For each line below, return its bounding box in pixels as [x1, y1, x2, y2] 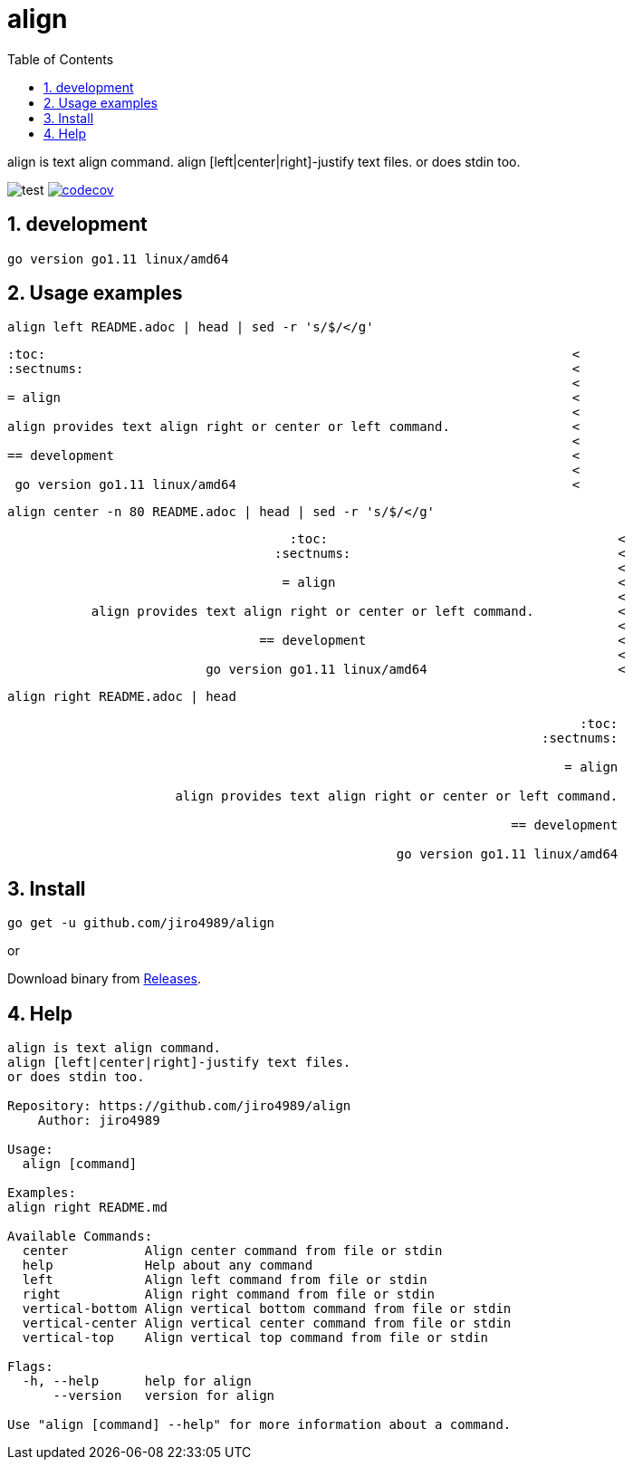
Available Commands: [7, 1229, 153, 1244]
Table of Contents [7, 51, 114, 67]
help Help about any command [22, 1258, 313, 1273]
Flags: [7, 1359, 53, 1375]
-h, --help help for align [22, 1374, 252, 1389]
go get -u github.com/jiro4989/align [7, 916, 275, 931]
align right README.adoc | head [7, 689, 236, 705]
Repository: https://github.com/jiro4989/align [7, 1098, 351, 1114]
